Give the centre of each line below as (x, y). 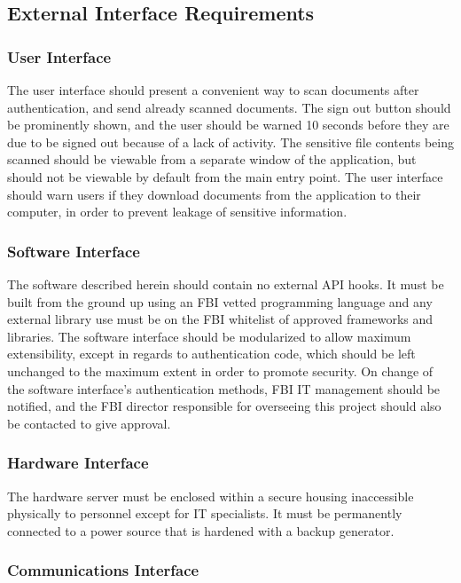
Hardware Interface (78, 463)
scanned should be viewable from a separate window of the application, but (212, 159)
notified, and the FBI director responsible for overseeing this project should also (224, 406)
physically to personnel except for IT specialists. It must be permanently (205, 513)
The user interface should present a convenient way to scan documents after (213, 90)
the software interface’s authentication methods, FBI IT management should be (224, 388)
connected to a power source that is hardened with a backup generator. (201, 530)
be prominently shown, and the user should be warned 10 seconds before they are (228, 125)
